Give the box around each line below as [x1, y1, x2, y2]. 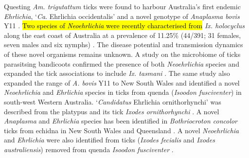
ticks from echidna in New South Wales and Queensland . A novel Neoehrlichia [4, 125, 239, 135]
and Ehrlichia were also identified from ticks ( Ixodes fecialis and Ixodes [4, 135, 215, 145]
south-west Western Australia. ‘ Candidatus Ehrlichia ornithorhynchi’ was [4, 96, 221, 106]
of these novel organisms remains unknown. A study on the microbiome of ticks [4, 49, 241, 59]
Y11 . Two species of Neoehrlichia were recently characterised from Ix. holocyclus [4, 20, 245, 31]
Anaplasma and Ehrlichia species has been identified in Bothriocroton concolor [4, 116, 238, 126]
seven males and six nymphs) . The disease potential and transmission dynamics [4, 39, 243, 50]
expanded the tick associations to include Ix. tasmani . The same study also [4, 68, 230, 78]
